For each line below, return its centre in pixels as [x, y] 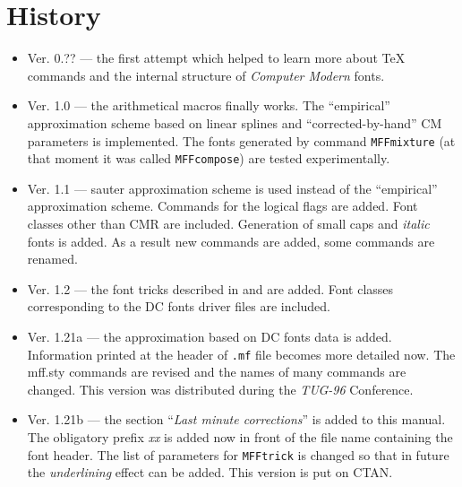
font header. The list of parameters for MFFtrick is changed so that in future [238, 454]
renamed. [52, 259]
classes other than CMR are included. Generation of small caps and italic [228, 223]
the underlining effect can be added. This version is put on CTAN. [210, 472]
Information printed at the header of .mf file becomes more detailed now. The [241, 354]
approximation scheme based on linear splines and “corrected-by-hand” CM [235, 122]
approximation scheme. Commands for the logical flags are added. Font [222, 206]
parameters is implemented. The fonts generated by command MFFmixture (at [241, 140]
